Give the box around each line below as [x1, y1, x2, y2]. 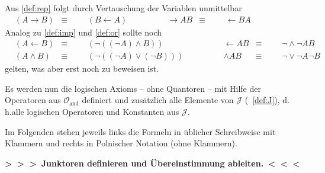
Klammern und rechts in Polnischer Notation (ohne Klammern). [5, 137, 237, 149]
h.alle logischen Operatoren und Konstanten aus [5, 105, 179, 118]
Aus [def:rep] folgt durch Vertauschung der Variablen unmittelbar [5, 2, 242, 14]
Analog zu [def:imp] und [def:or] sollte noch [5, 25, 162, 38]
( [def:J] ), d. [244, 94, 289, 106]
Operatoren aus [5, 94, 61, 106]
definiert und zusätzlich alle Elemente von [82, 94, 234, 106]
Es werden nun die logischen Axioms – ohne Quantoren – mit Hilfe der [5, 82, 261, 94]
